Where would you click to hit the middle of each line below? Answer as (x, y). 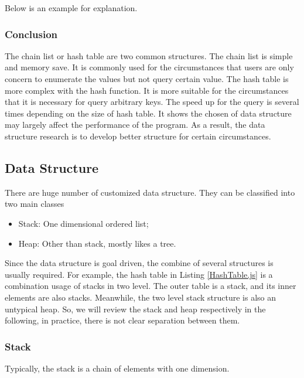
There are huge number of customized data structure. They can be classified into (150, 192)
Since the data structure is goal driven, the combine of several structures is (139, 263)
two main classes (35, 204)
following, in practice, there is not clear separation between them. (122, 320)
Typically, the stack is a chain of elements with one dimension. (117, 368)
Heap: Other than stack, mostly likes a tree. (97, 243)
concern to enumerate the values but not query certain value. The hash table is (147, 79)
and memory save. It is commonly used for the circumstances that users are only (149, 67)
